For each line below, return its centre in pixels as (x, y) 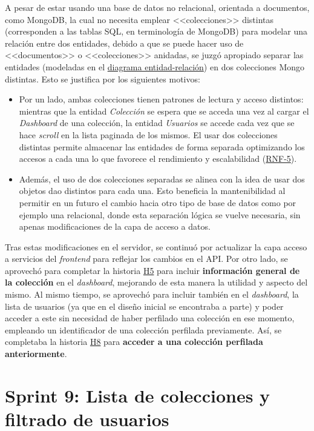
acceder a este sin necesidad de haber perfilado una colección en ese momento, (150, 318)
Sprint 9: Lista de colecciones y (138, 395)
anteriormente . (36, 354)
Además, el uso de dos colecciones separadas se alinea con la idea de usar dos (162, 179)
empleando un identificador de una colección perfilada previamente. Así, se (143, 329)
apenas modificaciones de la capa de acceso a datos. (115, 226)
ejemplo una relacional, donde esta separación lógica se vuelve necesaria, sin (160, 214)
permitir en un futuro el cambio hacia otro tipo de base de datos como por (158, 202)
